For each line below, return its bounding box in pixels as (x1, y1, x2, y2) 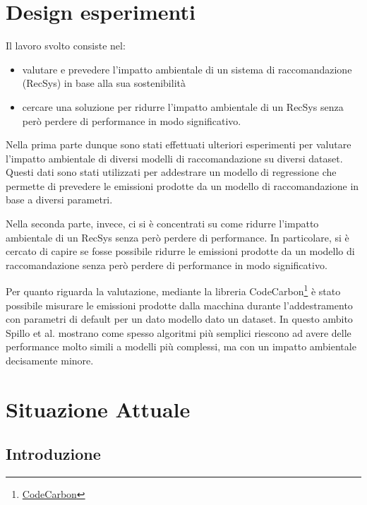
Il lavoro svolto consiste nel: (6, 38, 126, 53)
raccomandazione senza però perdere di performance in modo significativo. (6, 257, 327, 272)
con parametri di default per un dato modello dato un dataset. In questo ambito (6, 311, 353, 326)
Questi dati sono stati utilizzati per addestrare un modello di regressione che (6, 165, 337, 179)
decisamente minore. (6, 353, 94, 368)
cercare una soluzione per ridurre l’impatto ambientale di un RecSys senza (22, 99, 344, 114)
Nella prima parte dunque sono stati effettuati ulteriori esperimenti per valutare (6, 137, 351, 152)
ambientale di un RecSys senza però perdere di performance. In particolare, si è (6, 230, 349, 244)
